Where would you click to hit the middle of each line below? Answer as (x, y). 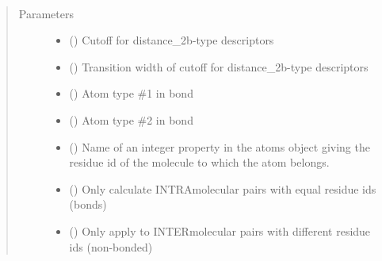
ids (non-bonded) (111, 246)
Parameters (46, 13)
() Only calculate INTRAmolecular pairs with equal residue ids (223, 188)
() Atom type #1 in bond (131, 93)
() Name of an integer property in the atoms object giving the (220, 146)
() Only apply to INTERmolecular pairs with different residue (220, 230)
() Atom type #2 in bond (131, 119)
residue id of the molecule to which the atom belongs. (199, 162)
